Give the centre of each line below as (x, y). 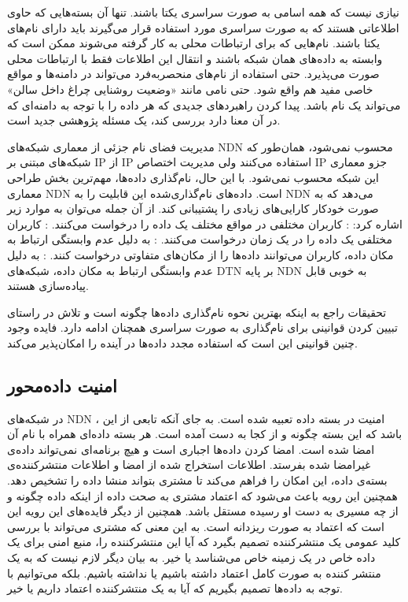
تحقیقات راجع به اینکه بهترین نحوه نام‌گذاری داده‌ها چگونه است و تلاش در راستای (197, 312)
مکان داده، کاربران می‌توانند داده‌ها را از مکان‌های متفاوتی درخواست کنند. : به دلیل (200, 254)
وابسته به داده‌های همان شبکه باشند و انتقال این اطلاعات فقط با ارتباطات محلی (195, 58)
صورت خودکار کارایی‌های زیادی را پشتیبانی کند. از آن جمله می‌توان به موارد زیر (193, 208)
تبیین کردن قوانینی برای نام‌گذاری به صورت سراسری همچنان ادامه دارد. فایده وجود (202, 327)
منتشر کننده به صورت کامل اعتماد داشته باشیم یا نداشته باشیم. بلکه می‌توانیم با (194, 572)
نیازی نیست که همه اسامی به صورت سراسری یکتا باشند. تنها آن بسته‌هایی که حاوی (203, 12)
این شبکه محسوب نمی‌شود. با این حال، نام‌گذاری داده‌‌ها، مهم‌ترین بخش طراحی (193, 177)
